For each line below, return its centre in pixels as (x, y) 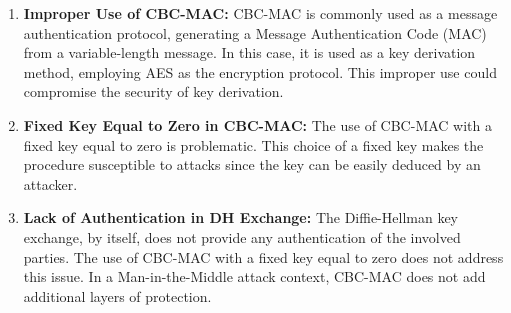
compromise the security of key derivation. (153, 91)
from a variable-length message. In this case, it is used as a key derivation (249, 52)
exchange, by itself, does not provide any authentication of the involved (242, 236)
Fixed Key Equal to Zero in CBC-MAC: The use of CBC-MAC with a (257, 124)
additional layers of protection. (117, 295)
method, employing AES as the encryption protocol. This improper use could (260, 71)
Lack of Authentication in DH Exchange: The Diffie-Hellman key (240, 217)
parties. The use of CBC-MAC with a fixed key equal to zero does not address (263, 256)
